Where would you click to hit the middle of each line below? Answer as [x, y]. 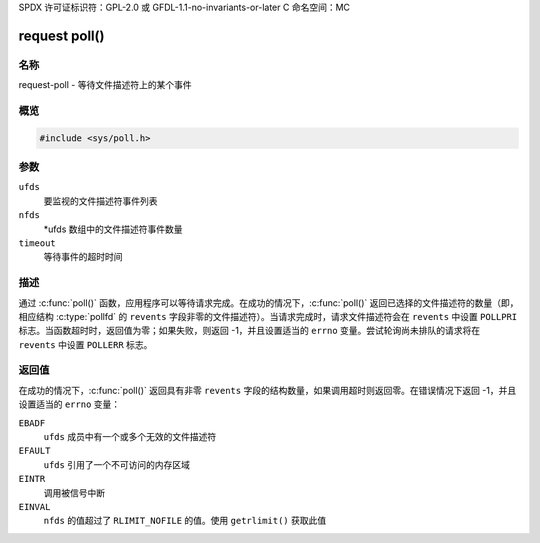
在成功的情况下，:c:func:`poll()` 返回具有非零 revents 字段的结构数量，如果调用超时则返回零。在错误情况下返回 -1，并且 [267, 390]
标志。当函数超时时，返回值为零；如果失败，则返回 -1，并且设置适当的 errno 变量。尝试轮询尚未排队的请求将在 [249, 331]
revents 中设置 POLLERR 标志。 [85, 344]
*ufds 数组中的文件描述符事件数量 [113, 229]
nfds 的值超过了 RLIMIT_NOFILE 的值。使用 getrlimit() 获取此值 [185, 521]
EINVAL [34, 506]
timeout [37, 243]
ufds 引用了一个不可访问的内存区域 [116, 464]
